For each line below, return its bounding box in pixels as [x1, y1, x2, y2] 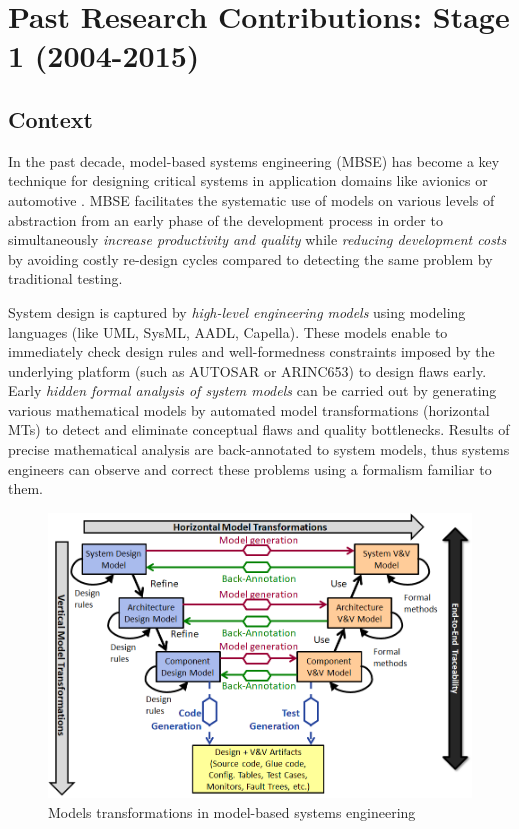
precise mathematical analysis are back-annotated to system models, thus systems [8, 439, 510, 460]
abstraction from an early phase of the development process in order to [8, 209, 443, 230]
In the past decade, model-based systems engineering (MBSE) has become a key [8, 150, 500, 171]
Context [8, 103, 93, 134]
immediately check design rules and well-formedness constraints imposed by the [8, 341, 495, 362]
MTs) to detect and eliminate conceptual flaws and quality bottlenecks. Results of [8, 419, 510, 440]
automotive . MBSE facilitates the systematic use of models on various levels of [8, 189, 495, 210]
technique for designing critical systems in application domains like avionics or [8, 170, 488, 191]
